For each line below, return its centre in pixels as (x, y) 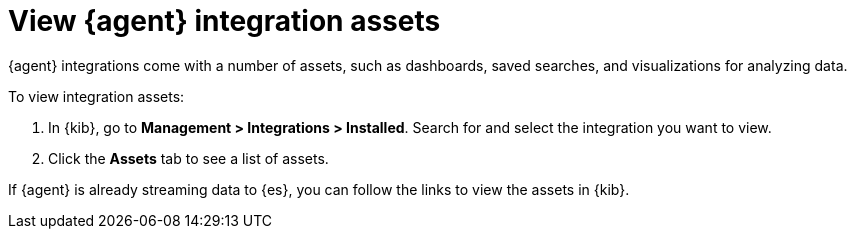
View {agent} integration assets (224, 21)
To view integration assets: (96, 96)
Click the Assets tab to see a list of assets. (188, 158)
